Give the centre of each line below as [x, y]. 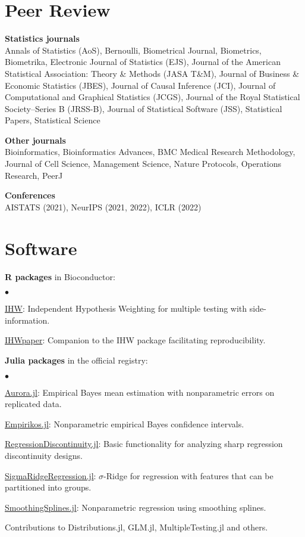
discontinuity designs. [44, 455]
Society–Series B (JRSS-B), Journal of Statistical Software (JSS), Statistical [144, 108]
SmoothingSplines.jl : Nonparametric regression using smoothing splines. [136, 507]
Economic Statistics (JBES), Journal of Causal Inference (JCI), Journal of [140, 85]
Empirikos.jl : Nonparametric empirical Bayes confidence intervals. [125, 423]
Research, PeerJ [34, 175]
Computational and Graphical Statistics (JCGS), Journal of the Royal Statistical [152, 97]
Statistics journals [42, 38]
